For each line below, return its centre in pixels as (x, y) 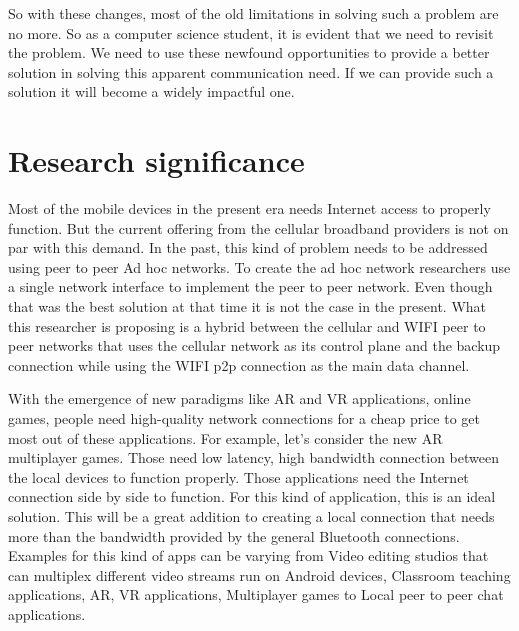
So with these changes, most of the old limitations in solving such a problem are (253, 13)
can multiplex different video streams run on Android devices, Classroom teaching (259, 574)
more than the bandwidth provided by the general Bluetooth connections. (234, 535)
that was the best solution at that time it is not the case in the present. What (247, 306)
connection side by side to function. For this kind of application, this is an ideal (252, 496)
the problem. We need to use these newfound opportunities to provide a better (249, 52)
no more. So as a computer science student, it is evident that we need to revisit (251, 32)
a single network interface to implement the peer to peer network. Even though (250, 286)
